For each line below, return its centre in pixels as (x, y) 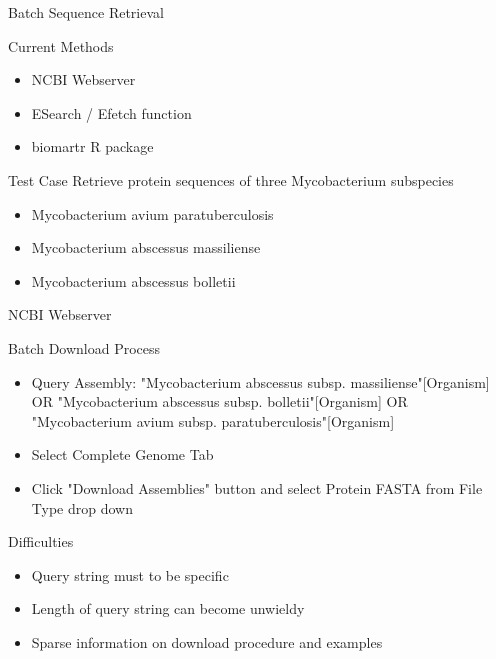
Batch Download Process (84, 347)
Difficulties (41, 541)
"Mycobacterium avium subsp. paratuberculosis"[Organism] (213, 420)
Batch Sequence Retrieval (86, 12)
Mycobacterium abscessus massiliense (146, 247)
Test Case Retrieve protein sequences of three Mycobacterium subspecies (231, 179)
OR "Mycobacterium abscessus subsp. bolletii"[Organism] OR (219, 401)
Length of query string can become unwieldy (168, 608)
